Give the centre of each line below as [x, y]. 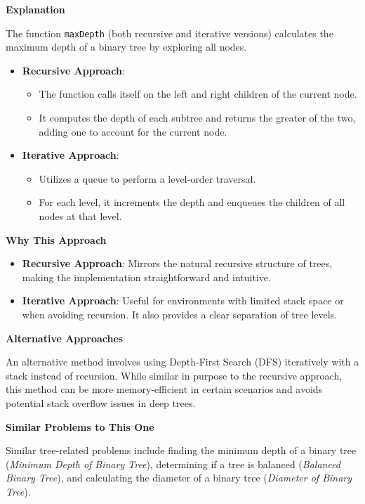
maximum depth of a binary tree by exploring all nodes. [126, 47]
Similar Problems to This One [80, 426]
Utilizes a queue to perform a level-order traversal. [147, 178]
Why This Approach [56, 239]
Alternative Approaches [65, 338]
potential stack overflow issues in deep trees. [101, 402]
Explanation [35, 9]
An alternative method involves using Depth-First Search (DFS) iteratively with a [182, 362]
